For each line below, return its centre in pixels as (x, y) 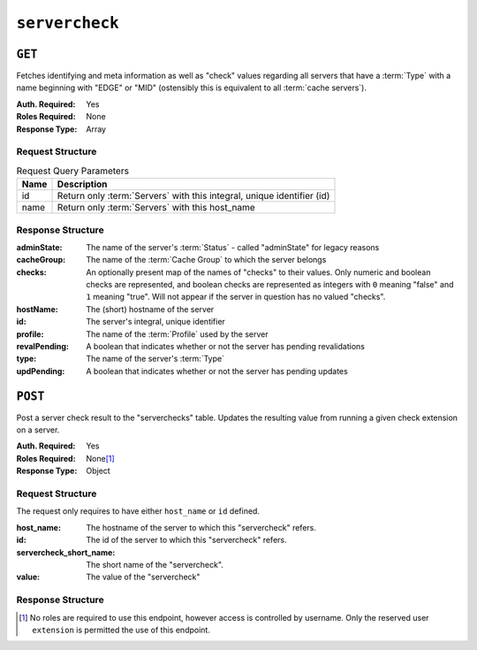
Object (98, 471)
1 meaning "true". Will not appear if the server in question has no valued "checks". (236, 297)
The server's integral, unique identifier (155, 322)
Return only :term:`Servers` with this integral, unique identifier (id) (193, 196)
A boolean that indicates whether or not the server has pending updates (217, 371)
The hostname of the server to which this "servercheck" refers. (201, 527)
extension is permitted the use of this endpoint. (121, 630)
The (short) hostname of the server (150, 309)
